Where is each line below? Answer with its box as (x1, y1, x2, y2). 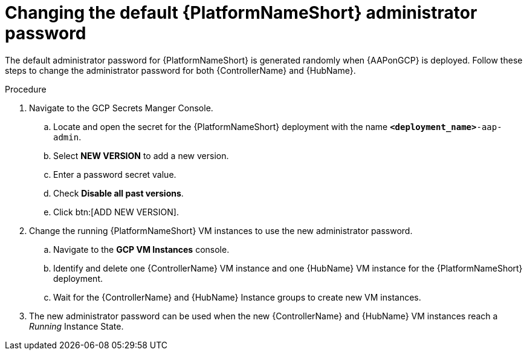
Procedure (5, 83, 47, 94)
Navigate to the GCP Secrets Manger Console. (29, 102, 213, 113)
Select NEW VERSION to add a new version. (53, 150, 229, 161)
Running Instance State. (29, 321, 124, 331)
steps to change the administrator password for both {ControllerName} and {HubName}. (5, 65, 356, 76)
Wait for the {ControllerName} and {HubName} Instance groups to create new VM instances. (53, 291, 421, 302)
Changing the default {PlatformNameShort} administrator (5, 2, 477, 23)
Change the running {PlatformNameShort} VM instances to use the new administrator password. (29, 225, 413, 236)
